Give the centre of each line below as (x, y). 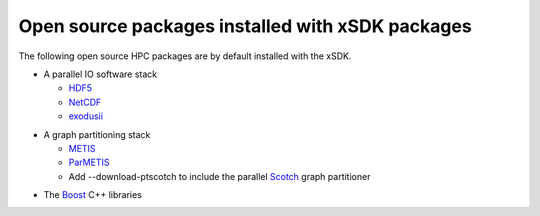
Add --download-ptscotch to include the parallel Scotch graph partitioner (219, 176)
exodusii (86, 116)
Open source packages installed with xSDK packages (245, 26)
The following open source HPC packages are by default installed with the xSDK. (185, 56)
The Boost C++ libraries (92, 195)
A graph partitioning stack (97, 134)
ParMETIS (89, 162)
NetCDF (85, 102)
